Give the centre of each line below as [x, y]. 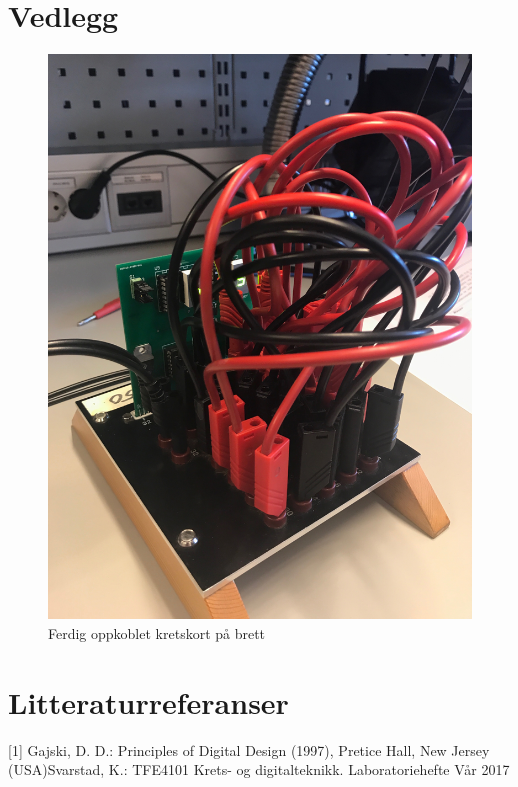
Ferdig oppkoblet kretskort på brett [157, 633]
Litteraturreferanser [148, 701]
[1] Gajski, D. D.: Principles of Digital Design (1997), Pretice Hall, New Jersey [249, 749]
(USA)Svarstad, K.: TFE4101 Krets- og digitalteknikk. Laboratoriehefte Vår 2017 [259, 769]
